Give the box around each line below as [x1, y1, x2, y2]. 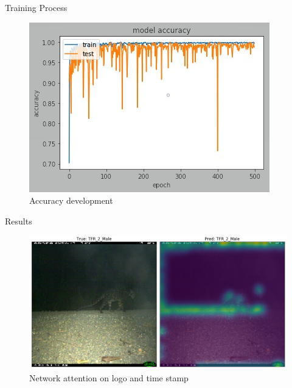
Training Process [5, 1, 68, 13]
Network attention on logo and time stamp [29, 372, 189, 384]
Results [5, 214, 32, 227]
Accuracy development [29, 194, 113, 207]
